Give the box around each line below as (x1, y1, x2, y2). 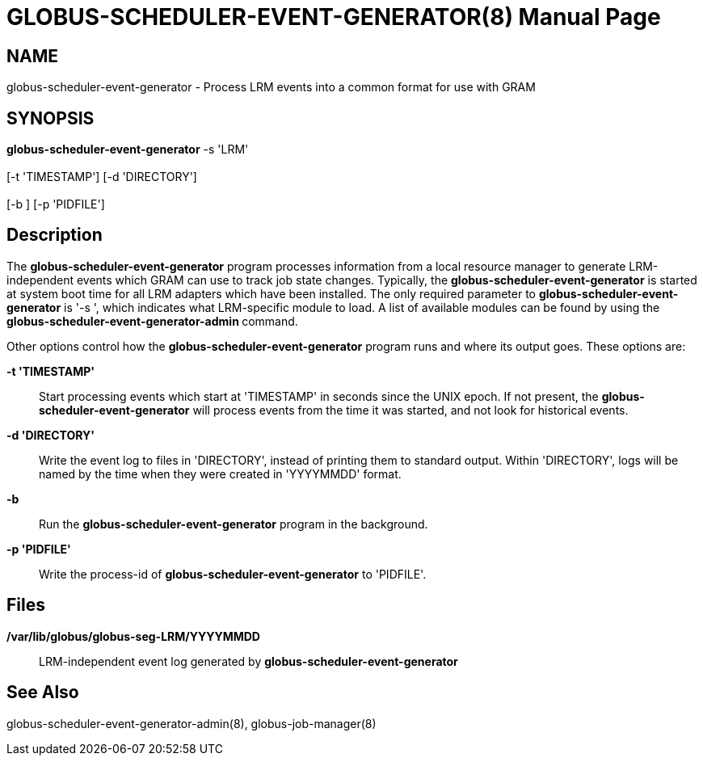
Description (6, 225, 103, 246)
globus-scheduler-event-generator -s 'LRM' (6, 142, 249, 157)
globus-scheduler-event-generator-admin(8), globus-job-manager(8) (6, 716, 377, 730)
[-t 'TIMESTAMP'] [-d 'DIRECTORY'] (6, 170, 197, 184)
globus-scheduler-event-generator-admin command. (6, 314, 298, 328)
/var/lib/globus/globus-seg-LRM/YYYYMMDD (6, 629, 260, 643)
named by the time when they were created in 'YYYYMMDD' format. (39, 466, 402, 481)
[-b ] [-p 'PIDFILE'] (6, 197, 105, 212)
